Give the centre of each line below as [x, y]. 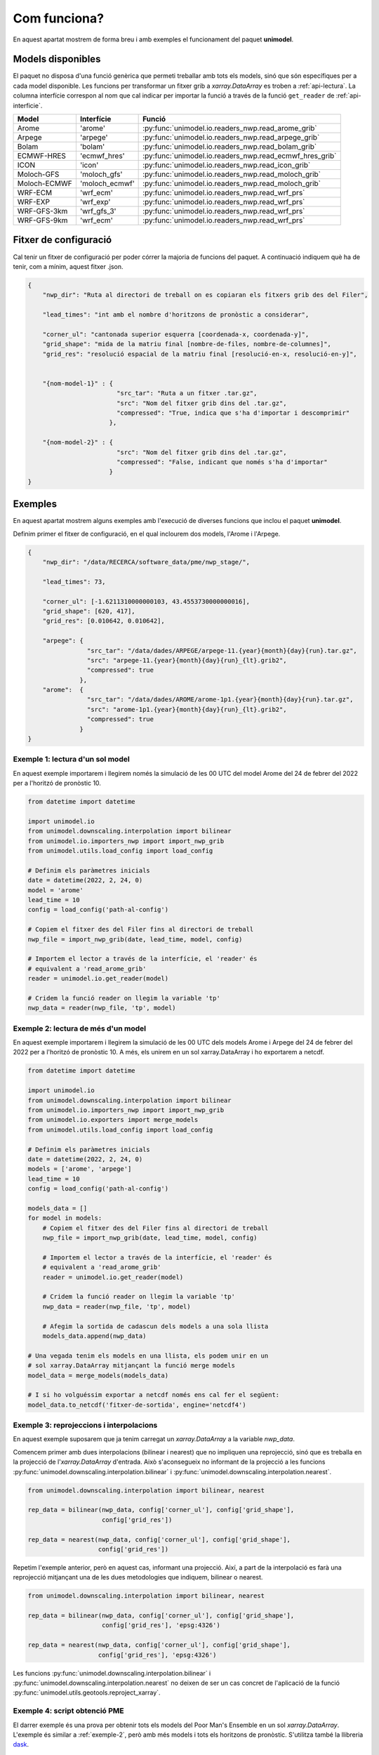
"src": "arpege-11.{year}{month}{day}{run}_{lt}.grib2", [187, 660]
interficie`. [28, 105]
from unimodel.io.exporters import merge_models [113, 1120]
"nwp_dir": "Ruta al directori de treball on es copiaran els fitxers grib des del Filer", [205, 295]
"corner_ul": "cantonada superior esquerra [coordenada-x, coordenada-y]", [176, 334]
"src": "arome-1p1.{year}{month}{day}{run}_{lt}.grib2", [187, 709]
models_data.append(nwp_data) [94, 1336]
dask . [21, 1744]
